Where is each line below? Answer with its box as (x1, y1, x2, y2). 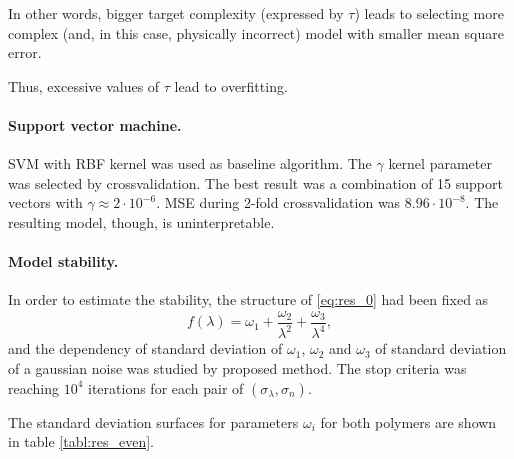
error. (8, 42, 42, 63)
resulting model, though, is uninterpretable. (8, 211, 275, 232)
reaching (8, 377, 59, 398)
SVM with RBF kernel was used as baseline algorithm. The (8, 153, 372, 174)
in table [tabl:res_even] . (8, 431, 154, 452)
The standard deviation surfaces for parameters (8, 411, 299, 432)
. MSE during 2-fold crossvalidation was (156, 192, 401, 213)
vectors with (8, 192, 83, 213)
